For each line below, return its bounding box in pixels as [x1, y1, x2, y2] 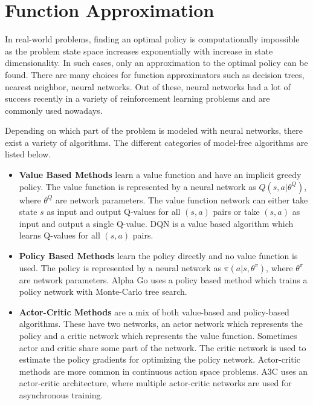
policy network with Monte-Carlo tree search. [19, 285, 187, 298]
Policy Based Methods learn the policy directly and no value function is [19, 249, 298, 262]
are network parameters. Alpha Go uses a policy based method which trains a [19, 273, 308, 286]
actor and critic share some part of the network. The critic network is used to [19, 341, 306, 354]
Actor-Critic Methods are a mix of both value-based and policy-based [19, 305, 289, 318]
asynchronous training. [19, 388, 103, 401]
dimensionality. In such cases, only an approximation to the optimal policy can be [5, 56, 308, 69]
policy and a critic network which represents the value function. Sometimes [19, 329, 297, 341]
